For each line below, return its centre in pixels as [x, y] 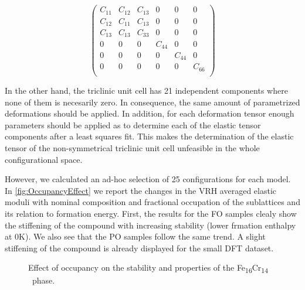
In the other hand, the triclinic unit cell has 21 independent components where [146, 90]
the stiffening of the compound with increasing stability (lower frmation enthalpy [150, 225]
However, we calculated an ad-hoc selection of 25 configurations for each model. [148, 179]
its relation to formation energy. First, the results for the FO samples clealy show [151, 213]
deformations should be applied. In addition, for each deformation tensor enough [150, 113]
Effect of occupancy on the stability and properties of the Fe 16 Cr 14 [148, 268]
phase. [43, 280]
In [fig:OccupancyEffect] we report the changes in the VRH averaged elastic [141, 190]
